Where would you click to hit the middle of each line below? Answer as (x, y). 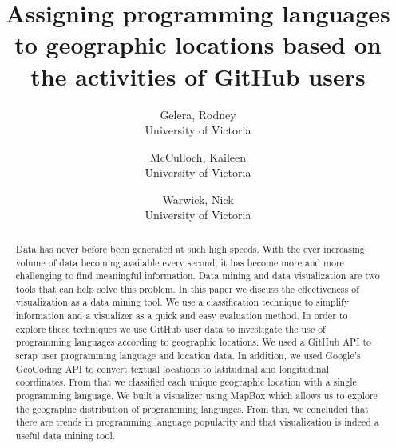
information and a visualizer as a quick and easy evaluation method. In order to (182, 316)
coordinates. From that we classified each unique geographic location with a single (186, 382)
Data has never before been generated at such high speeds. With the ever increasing (190, 248)
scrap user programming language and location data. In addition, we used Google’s (188, 356)
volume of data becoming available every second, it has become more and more (180, 262)
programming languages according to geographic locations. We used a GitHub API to (193, 342)
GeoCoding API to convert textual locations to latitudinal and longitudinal (172, 368)
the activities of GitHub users (198, 76)
